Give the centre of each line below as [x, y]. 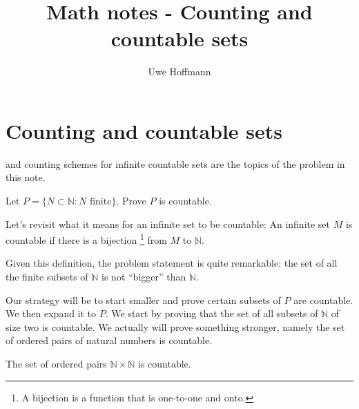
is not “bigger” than [144, 277]
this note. [26, 177]
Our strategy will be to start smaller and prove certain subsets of [143, 299]
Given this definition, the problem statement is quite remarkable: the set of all [172, 263]
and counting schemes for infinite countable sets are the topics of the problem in [175, 163]
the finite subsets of [47, 277]
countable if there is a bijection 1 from [86, 239]
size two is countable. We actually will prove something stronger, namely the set [175, 326]
